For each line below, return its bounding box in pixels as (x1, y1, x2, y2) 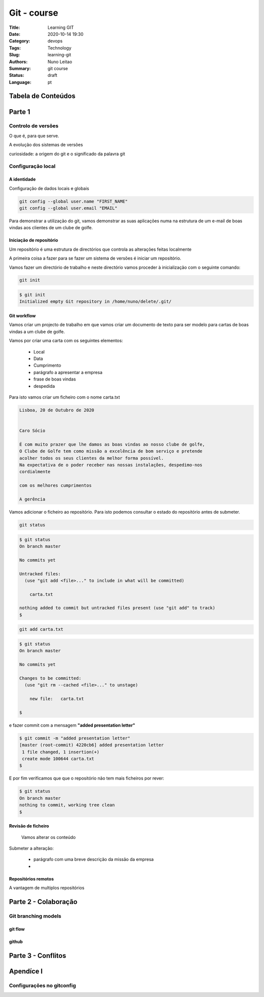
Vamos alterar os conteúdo (21, 834, 76, 840)
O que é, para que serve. (9, 133, 60, 139)
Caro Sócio (19, 428, 45, 433)
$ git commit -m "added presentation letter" (19, 735, 131, 741)
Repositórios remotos (9, 876, 54, 881)
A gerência (19, 497, 45, 502)
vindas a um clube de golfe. (9, 329, 65, 334)
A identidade (9, 176, 36, 182)
